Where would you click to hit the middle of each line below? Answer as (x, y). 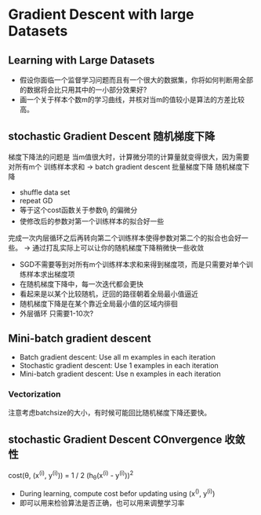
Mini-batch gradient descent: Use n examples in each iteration (120, 374)
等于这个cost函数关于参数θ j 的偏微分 (78, 211)
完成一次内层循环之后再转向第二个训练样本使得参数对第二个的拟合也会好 (125, 238)
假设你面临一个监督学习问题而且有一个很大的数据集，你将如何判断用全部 (136, 80)
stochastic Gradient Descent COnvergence (115, 440)
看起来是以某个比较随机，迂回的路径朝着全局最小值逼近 (109, 294)
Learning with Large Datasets (82, 60)
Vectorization (34, 394)
